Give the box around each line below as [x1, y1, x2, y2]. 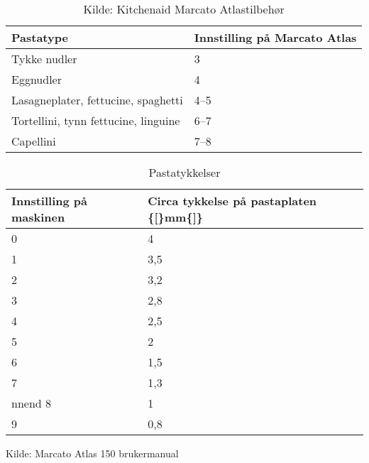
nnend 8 [11, 395, 52, 411]
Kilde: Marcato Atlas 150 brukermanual [6, 446, 179, 460]
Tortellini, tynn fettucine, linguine [11, 112, 180, 129]
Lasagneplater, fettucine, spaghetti [11, 92, 183, 108]
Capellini [11, 133, 56, 149]
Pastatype [11, 29, 68, 45]
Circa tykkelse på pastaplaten [148, 192, 317, 209]
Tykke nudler [11, 50, 77, 67]
